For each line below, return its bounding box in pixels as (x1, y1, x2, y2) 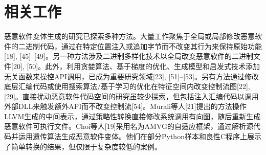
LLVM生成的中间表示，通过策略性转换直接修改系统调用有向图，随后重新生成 (4, 110, 261, 121)
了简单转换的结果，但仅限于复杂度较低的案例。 (4, 141, 162, 151)
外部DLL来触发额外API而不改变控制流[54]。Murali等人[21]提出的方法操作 (4, 101, 247, 112)
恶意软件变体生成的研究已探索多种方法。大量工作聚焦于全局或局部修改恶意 (4, 31, 255, 41)
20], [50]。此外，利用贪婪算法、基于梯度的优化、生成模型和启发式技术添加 (13, 60, 260, 71)
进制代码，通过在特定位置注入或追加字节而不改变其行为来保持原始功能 (25, 40, 262, 51)
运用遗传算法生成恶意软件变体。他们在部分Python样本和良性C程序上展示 (18, 131, 262, 142)
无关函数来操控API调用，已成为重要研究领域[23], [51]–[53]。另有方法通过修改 (4, 71, 259, 81)
